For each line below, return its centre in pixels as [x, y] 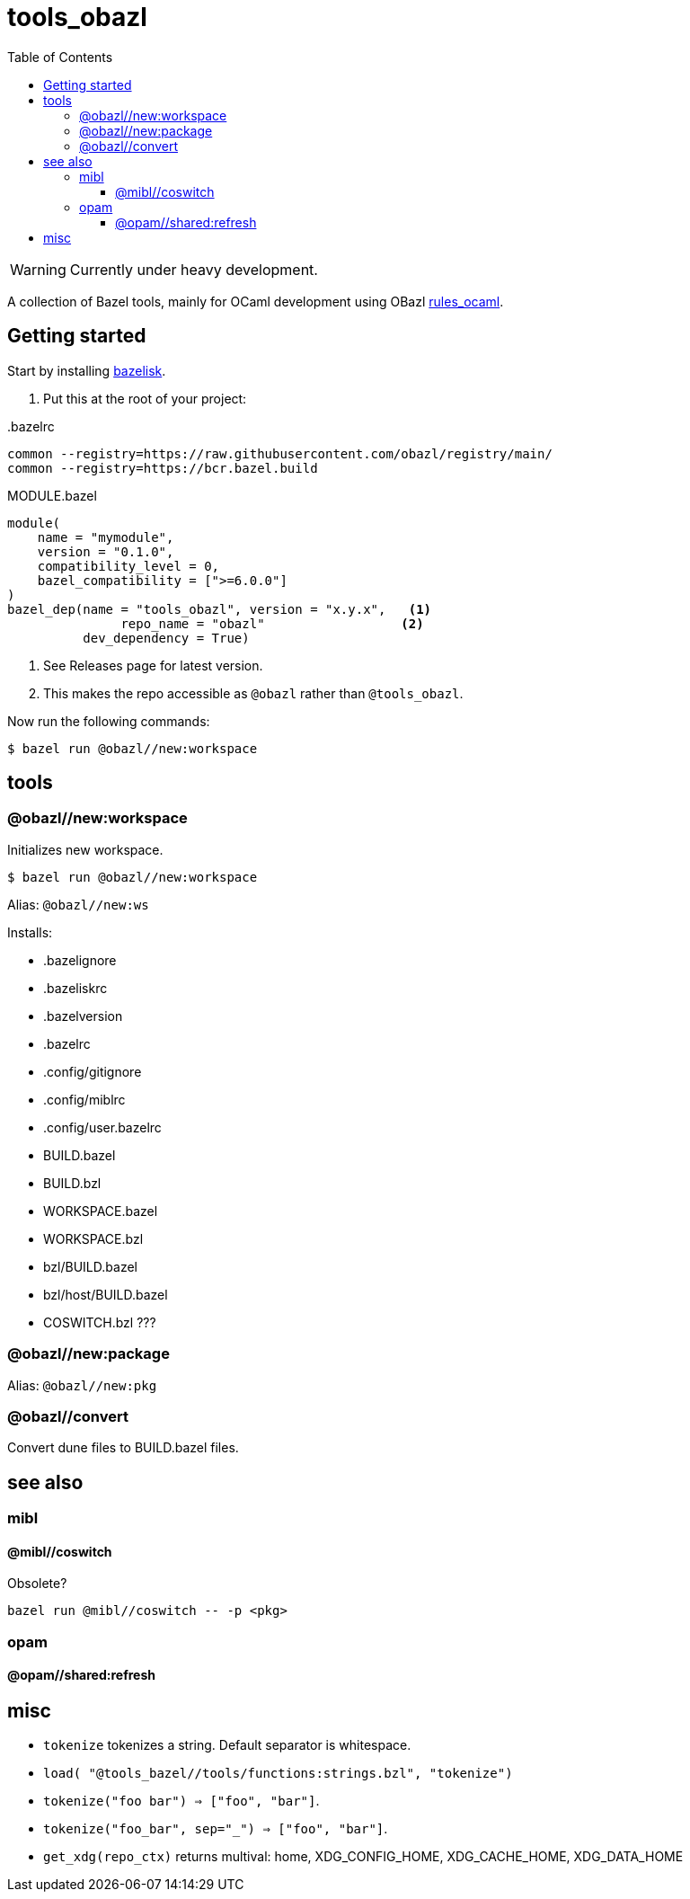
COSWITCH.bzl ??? [100, 1322]
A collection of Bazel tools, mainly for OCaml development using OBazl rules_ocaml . [256, 301]
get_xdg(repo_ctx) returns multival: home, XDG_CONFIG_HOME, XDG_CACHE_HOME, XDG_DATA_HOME [363, 1857]
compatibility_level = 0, [128, 566]
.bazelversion [83, 1016]
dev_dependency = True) [166, 638]
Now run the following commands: [109, 721]
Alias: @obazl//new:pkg [82, 1385]
